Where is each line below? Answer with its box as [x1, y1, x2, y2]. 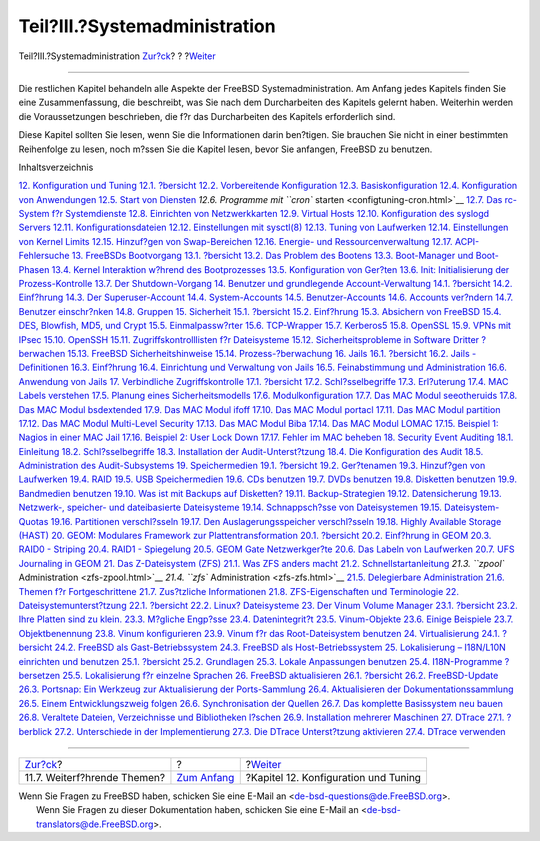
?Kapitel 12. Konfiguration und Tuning [245, 770, 422, 784]
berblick [18, 725, 53, 737]
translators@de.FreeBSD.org [36, 818, 154, 830]
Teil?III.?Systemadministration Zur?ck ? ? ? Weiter [18, 50, 216, 62]
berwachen [18, 347, 66, 359]
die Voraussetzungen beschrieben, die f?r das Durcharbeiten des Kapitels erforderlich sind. [18, 110, 396, 122]
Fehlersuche [18, 250, 70, 262]
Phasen [18, 263, 50, 275]
